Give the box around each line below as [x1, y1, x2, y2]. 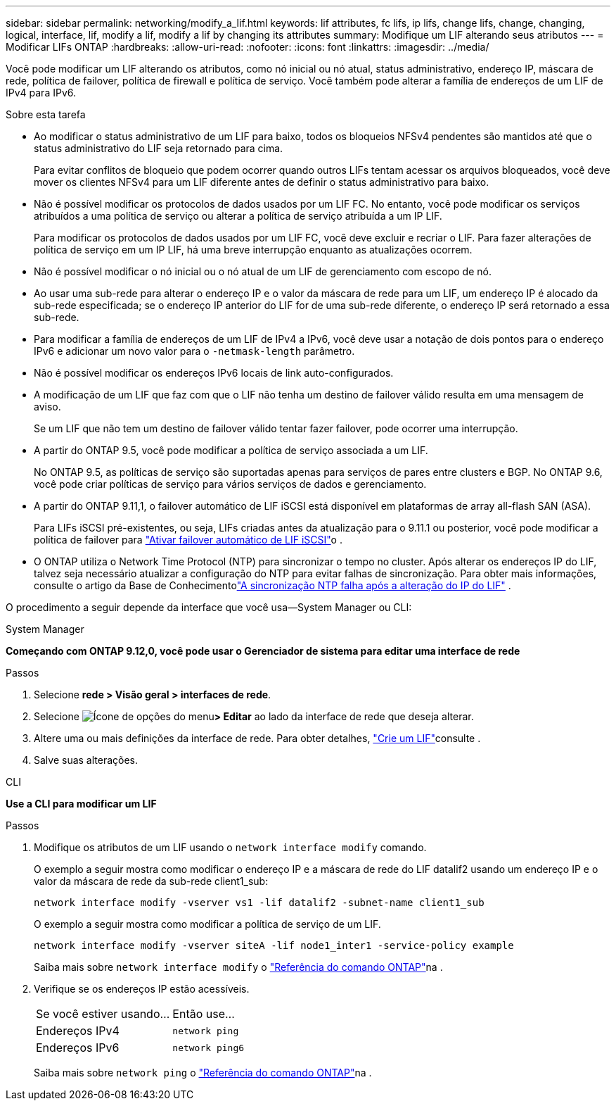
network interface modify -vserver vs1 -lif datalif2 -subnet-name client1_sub [34, 897, 485, 908]
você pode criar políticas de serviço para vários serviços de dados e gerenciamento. [34, 478, 427, 490]
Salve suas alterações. [34, 754, 139, 766]
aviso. [34, 401, 61, 413]
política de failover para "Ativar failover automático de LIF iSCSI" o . [34, 534, 342, 546]
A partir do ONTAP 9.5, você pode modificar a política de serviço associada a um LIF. [34, 444, 428, 456]
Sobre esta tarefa [6, 108, 86, 120]
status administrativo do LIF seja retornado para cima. [34, 142, 283, 154]
